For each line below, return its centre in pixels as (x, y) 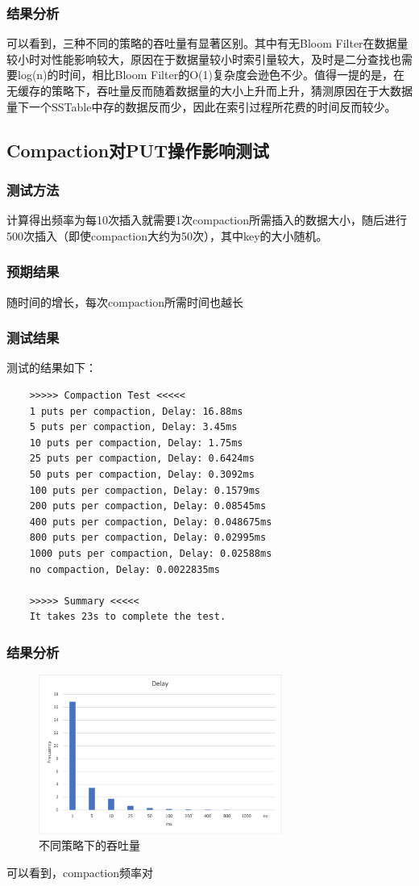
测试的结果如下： (52, 368)
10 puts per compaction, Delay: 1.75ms (136, 443)
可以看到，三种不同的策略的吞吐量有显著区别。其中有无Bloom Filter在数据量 (207, 43)
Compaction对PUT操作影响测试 (138, 150)
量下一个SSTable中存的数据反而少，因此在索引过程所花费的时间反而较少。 (201, 106)
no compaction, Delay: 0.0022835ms (124, 569)
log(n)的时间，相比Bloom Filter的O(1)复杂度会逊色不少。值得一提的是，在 (211, 75)
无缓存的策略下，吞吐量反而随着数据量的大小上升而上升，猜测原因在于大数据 (209, 90)
